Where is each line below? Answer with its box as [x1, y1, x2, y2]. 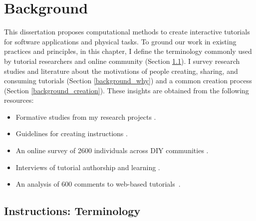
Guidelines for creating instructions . [15, 128, 128, 139]
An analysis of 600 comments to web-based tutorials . [15, 179, 181, 189]
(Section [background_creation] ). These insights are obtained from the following [4, 85, 249, 95]
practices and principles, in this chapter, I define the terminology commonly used [4, 46, 252, 56]
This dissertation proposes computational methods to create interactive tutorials [4, 26, 250, 37]
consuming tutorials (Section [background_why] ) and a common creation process [4, 75, 252, 86]
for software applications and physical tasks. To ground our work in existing [4, 36, 237, 46]
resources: [4, 95, 34, 105]
